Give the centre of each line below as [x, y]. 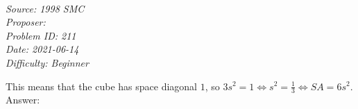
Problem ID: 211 [41, 35]
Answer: [23, 100]
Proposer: [26, 22]
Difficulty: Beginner [47, 62]
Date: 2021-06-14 [42, 49]
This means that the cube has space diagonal [102, 86]
